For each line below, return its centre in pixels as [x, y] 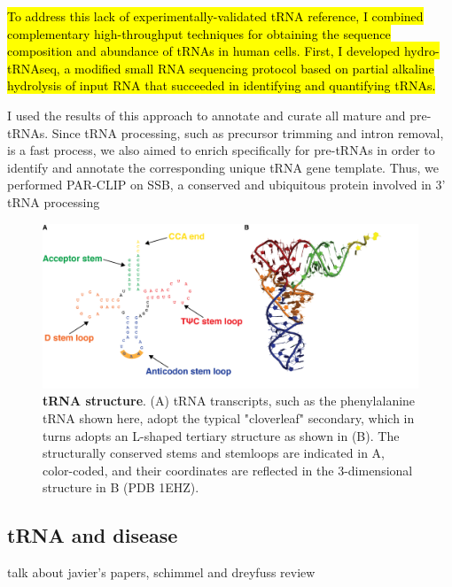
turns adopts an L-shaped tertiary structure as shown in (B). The [221, 435]
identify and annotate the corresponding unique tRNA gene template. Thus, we [223, 167]
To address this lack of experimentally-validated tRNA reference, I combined [215, 16]
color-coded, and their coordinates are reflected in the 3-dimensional [228, 470]
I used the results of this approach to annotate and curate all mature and [207, 115]
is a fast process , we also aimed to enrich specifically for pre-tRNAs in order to [221, 150]
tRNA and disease [93, 535]
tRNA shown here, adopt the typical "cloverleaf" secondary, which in [229, 418]
